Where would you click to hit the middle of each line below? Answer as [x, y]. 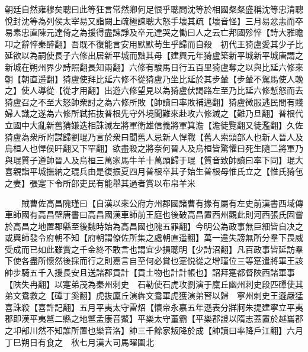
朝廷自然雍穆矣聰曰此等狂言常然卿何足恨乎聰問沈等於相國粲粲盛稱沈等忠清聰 [154, 9]
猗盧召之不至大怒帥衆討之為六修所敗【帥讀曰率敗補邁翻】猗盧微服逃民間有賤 [154, 101]
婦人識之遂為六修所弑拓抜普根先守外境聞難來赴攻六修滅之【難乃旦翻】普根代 [154, 113]
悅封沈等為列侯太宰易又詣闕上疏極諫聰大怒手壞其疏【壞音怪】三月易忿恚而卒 [154, 20]
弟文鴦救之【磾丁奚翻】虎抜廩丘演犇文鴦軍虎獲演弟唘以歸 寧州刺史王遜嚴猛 [154, 296]
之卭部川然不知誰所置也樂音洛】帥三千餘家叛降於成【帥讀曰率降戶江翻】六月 [154, 330]
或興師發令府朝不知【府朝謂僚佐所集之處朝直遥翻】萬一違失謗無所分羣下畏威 [154, 238]
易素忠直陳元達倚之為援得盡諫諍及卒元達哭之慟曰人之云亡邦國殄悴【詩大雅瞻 [154, 32]
